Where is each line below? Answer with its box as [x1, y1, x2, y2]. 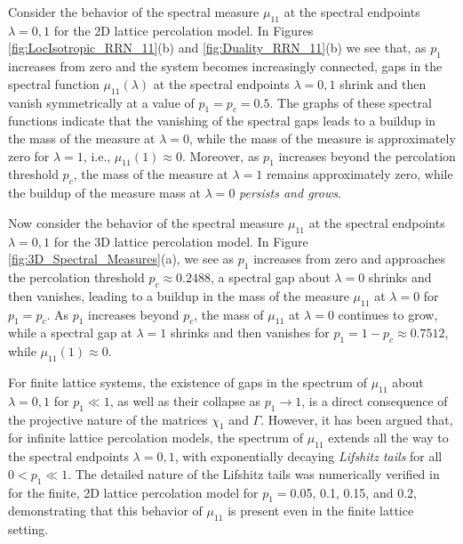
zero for [8, 146, 50, 165]
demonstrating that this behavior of [8, 501, 203, 520]
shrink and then [339, 74, 427, 93]
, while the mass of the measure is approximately [189, 128, 456, 147]
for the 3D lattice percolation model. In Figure [53, 231, 308, 250]
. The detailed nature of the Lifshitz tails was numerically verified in [68, 464, 440, 483]
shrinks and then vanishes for [170, 323, 330, 342]
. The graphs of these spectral [269, 93, 432, 111]
